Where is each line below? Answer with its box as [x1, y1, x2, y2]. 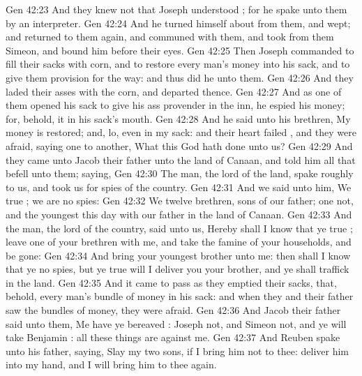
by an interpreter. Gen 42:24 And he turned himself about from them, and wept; [6, 15, 351, 30]
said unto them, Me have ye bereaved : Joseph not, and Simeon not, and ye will [6, 316, 347, 331]
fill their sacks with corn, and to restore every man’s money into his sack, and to [6, 57, 350, 71]
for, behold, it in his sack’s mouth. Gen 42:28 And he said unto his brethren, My [6, 111, 351, 126]
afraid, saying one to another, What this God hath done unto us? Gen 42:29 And [6, 138, 353, 153]
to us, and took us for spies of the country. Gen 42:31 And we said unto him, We [6, 179, 352, 194]
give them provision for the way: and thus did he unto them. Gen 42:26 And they [6, 70, 354, 84]
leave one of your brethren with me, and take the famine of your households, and [6, 234, 352, 249]
